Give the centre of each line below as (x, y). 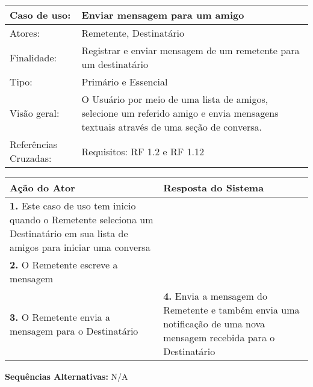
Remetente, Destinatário (133, 33)
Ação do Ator (42, 187)
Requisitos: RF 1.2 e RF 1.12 (143, 151)
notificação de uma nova (214, 324)
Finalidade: (33, 57)
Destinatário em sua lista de (69, 233)
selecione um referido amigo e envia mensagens (180, 113)
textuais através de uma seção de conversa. (172, 127)
